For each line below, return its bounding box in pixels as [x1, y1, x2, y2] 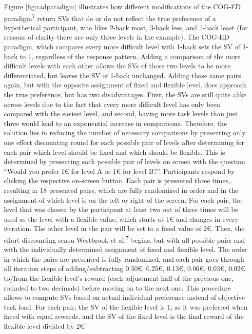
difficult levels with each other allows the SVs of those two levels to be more [4, 61, 231, 71]
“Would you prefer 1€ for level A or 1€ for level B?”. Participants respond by [4, 166, 235, 176]
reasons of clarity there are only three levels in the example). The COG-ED [4, 32, 230, 42]
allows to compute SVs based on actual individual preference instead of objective [4, 292, 245, 302]
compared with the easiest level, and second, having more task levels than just [4, 108, 238, 119]
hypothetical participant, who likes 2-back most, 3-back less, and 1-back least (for [4, 22, 248, 32]
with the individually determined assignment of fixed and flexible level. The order [4, 244, 248, 254]
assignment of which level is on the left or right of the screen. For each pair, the [4, 194, 242, 205]
